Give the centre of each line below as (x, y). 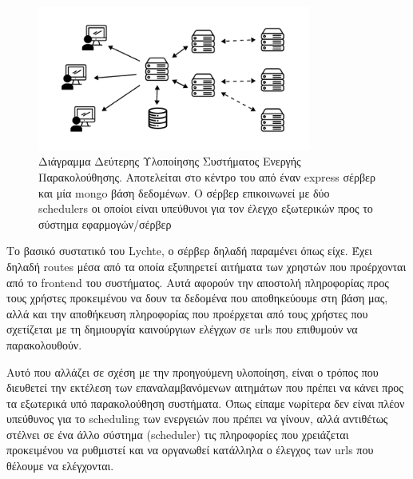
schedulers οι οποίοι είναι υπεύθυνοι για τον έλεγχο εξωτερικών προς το (206, 208)
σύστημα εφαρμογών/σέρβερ (105, 224)
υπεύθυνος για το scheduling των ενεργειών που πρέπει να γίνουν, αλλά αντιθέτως (197, 419)
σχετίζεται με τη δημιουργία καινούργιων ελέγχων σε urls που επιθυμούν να (182, 329)
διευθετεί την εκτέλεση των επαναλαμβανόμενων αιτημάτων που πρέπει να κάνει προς (205, 387)
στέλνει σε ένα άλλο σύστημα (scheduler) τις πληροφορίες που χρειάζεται (178, 434)
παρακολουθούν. (44, 344)
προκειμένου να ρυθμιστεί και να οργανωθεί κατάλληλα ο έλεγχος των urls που (190, 450)
